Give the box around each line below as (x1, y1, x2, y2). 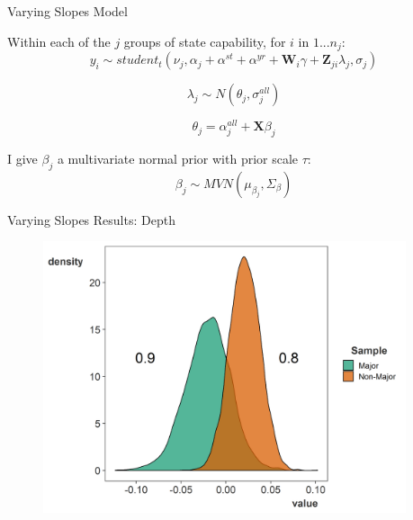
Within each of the (7, 31, 111, 50)
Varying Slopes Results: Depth (7, 210, 175, 229)
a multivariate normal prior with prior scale (57, 148, 299, 167)
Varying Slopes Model (7, 2, 128, 20)
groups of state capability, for (123, 31, 286, 50)
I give (7, 148, 38, 167)
